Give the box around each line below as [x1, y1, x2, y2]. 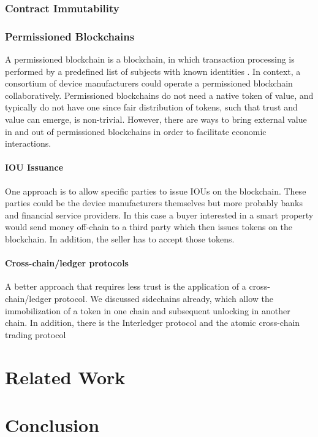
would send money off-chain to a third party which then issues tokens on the [5, 220, 293, 233]
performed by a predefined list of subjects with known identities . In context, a [5, 64, 301, 77]
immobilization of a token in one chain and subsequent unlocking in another [5, 304, 290, 317]
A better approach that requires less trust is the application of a [5, 280, 246, 293]
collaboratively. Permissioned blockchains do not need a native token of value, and [5, 88, 314, 101]
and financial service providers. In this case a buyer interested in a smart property [5, 208, 314, 221]
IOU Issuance [5, 161, 64, 174]
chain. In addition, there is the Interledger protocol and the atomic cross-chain [5, 316, 300, 329]
